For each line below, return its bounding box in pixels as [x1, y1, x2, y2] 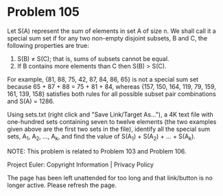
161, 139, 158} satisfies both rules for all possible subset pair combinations [7, 90, 216, 98]
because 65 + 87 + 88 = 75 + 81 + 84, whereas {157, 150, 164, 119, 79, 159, [7, 82, 216, 90]
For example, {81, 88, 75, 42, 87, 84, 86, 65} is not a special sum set [7, 75, 199, 83]
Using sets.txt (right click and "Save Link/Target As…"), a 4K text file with [7, 110, 214, 119]
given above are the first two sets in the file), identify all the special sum [7, 125, 211, 133]
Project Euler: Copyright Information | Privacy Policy [7, 160, 154, 169]
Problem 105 [7, 4, 80, 20]
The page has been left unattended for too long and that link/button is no [7, 173, 213, 182]
